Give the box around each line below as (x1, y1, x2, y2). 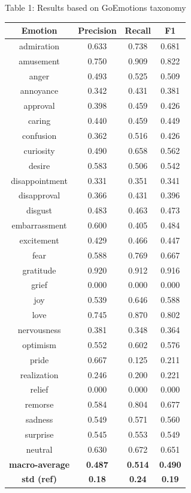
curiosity (23, 144, 55, 156)
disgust (26, 204, 53, 216)
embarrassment (11, 219, 67, 231)
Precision (78, 24, 117, 37)
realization (20, 368, 59, 381)
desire (29, 159, 50, 171)
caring (28, 114, 51, 127)
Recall (125, 24, 151, 37)
